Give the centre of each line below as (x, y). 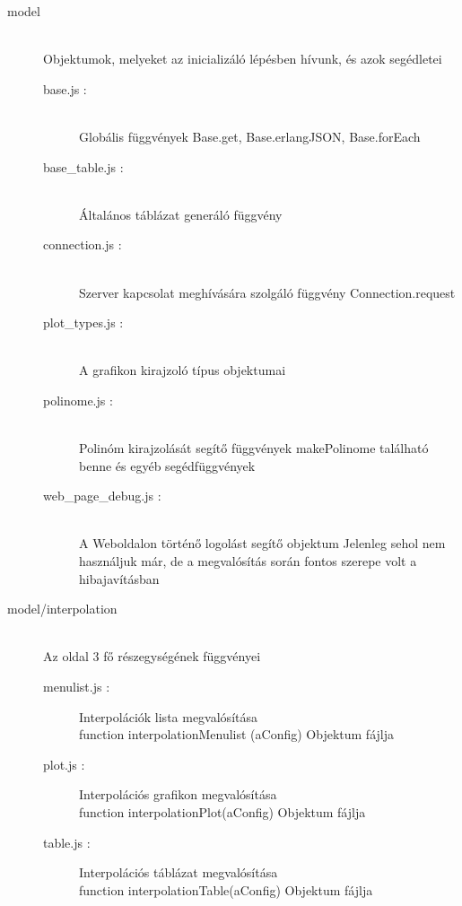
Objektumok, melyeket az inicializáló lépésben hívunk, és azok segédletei (243, 59)
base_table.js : (83, 166)
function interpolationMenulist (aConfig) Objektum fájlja (236, 734)
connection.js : (83, 244)
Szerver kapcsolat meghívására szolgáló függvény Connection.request (267, 292)
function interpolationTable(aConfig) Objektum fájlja (226, 889)
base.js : (65, 88)
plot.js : (64, 764)
